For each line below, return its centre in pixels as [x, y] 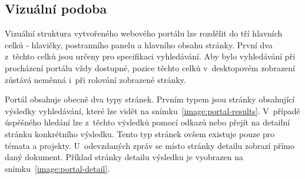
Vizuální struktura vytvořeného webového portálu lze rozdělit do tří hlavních [144, 33]
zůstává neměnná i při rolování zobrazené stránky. [95, 79]
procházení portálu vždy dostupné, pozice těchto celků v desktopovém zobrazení [150, 67]
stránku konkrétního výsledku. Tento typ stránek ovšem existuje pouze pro [140, 133]
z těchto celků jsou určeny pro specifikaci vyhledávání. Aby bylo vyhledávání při [150, 56]
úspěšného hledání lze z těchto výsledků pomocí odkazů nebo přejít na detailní [147, 122]
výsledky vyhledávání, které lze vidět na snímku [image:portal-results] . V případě [152, 110]
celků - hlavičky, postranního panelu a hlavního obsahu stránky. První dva [139, 44]
